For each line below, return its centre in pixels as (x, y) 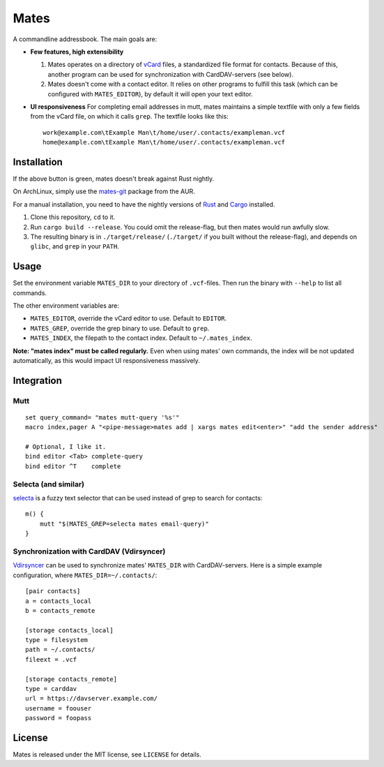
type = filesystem (57, 640)
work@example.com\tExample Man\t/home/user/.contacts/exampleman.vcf (164, 132)
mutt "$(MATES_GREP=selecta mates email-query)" (124, 524)
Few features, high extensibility (77, 52)
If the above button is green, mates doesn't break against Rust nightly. (114, 179)
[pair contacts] (53, 591)
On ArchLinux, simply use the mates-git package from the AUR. (104, 191)
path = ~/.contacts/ (60, 650)
